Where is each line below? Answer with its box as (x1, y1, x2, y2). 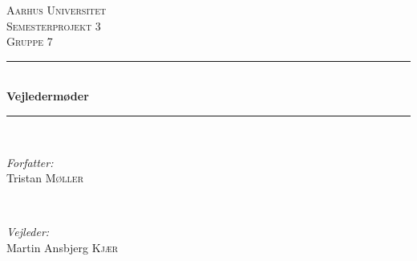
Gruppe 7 (6, 33, 53, 50)
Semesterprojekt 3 (6, 17, 101, 34)
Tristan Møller (6, 169, 84, 186)
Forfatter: (6, 153, 54, 170)
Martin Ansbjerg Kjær (6, 239, 119, 255)
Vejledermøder (6, 88, 89, 104)
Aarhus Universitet (6, 2, 107, 18)
